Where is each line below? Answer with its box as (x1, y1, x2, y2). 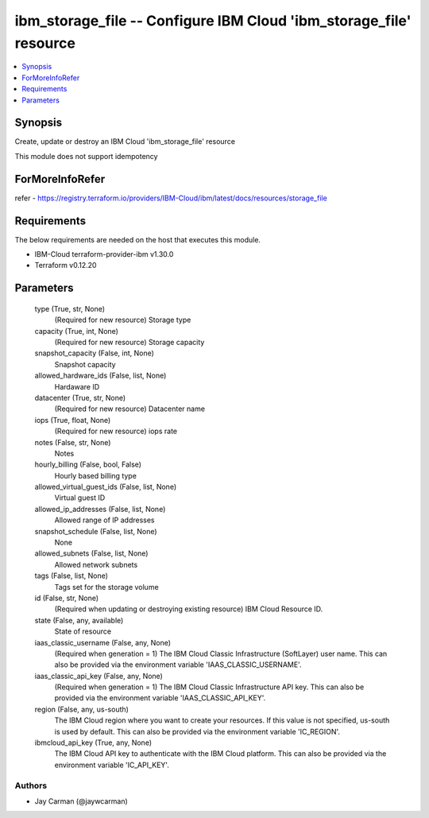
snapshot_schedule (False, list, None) (34, 526, 158, 536)
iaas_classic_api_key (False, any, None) (34, 671, 163, 680)
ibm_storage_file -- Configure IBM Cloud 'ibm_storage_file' (14, 12, 412, 29)
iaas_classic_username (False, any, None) (34, 638, 171, 647)
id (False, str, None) (34, 593, 99, 603)
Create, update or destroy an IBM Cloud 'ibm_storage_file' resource (14, 137, 236, 146)
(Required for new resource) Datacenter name (54, 404, 206, 413)
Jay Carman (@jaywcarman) (34, 796, 129, 806)
